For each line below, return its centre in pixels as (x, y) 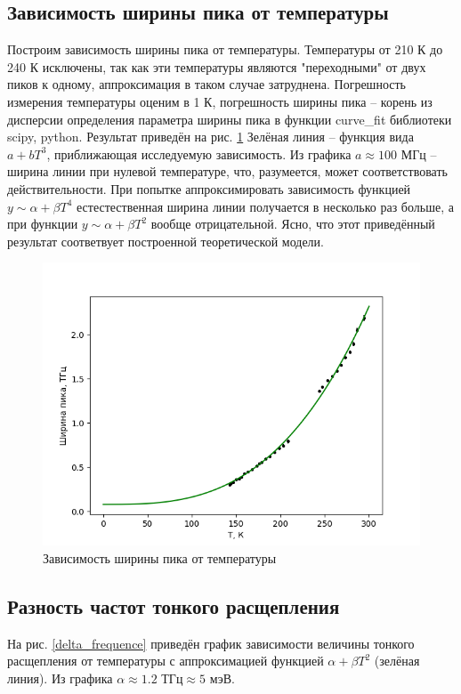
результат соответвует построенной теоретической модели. (166, 241)
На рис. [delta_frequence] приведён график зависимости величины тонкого (211, 643)
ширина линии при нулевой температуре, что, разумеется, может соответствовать (227, 171)
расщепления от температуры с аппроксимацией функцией (166, 661)
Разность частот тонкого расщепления (174, 605)
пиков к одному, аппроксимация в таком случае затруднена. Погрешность (206, 84)
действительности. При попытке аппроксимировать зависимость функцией (209, 188)
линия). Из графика (60, 678)
